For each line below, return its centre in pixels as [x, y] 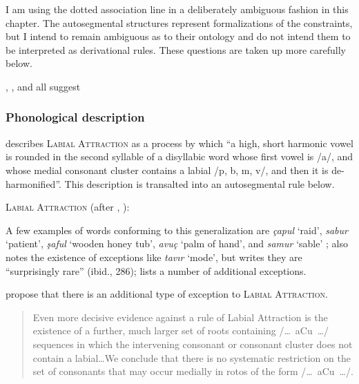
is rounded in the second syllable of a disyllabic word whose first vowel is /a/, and [179, 156]
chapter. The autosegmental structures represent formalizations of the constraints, [179, 22]
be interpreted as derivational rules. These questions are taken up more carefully [176, 49]
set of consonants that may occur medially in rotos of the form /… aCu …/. [193, 371]
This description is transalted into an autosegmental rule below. [200, 183]
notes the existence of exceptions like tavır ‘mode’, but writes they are [154, 257]
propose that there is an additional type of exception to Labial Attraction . [167, 294]
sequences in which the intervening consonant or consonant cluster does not [193, 344]
